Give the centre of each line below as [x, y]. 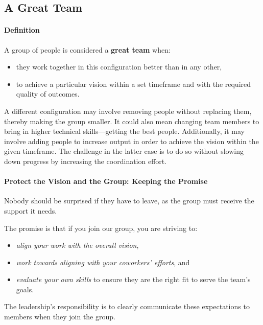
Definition [22, 30]
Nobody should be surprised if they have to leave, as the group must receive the [129, 201]
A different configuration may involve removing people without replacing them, [128, 111]
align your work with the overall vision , [77, 245]
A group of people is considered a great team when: [87, 49]
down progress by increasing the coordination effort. [86, 161]
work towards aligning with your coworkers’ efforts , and [103, 262]
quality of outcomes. [48, 94]
